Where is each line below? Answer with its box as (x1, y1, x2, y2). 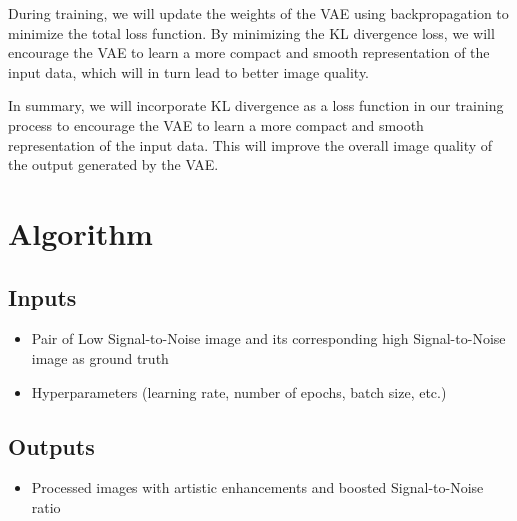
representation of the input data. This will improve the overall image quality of (8, 134, 493, 155)
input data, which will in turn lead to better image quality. (8, 61, 370, 82)
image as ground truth (31, 347, 169, 368)
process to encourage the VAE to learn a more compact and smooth (8, 114, 424, 135)
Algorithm (8, 212, 153, 253)
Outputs (8, 430, 95, 461)
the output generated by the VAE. (8, 154, 219, 175)
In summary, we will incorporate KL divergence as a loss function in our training (8, 95, 504, 116)
